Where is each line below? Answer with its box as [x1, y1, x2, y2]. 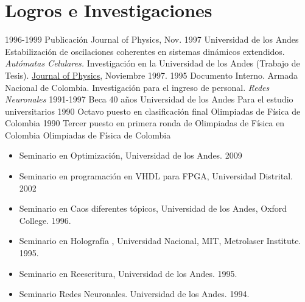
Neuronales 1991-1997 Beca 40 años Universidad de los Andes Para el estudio [5, 93, 293, 106]
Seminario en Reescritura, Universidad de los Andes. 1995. [19, 267, 237, 279]
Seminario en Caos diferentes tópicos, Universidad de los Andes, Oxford [19, 202, 287, 215]
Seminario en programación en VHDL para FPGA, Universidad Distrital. [19, 170, 293, 182]
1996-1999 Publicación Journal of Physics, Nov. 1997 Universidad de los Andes [5, 33, 299, 46]
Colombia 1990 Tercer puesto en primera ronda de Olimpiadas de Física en [5, 117, 285, 129]
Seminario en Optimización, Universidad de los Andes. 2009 [19, 149, 242, 162]
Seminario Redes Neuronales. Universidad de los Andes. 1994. [19, 287, 250, 300]
